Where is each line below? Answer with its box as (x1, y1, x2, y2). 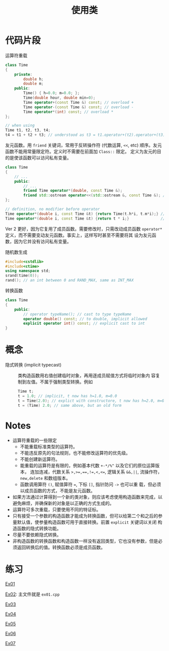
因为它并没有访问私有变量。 (14, 238, 71, 244)
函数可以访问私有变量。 (22, 155, 71, 161)
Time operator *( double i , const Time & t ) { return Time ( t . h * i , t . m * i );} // (5, 211, 165, 216)
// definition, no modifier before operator (5, 207, 100, 212)
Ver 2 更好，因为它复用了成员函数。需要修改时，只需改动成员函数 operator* (5, 226, 162, 232)
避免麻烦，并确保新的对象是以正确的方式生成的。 (12, 500, 114, 506)
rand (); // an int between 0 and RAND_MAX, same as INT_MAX (5, 278, 134, 283)
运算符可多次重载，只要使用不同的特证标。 (12, 507, 101, 513)
